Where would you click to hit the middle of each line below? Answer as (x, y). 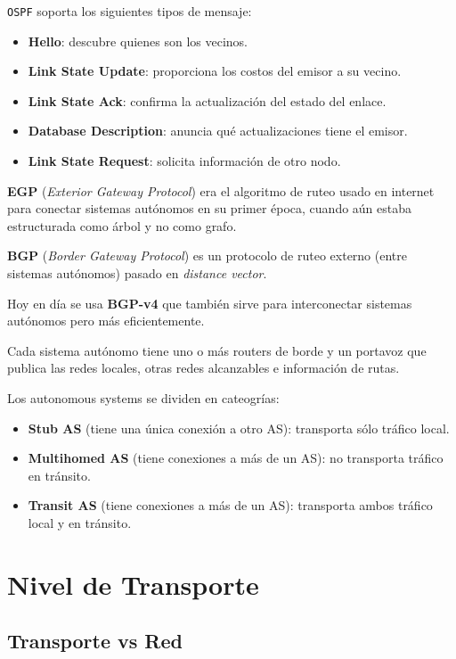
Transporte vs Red (95, 641)
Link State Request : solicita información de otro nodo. (184, 161)
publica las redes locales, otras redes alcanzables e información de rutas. (204, 368)
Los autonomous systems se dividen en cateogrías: (143, 397)
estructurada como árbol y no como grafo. (122, 225)
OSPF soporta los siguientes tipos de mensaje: (130, 11)
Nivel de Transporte (133, 584)
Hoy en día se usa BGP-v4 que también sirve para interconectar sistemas (210, 303)
